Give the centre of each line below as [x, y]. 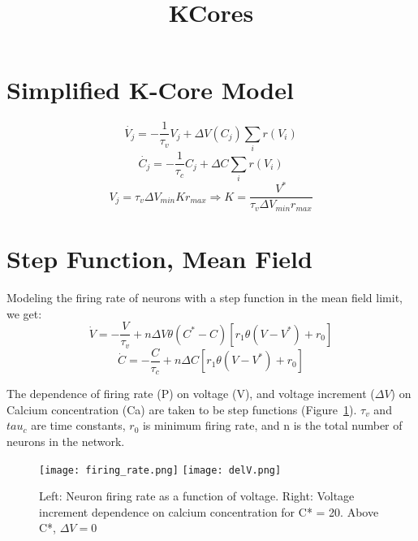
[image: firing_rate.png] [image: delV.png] [160, 470]
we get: [24, 313]
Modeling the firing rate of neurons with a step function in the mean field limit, [205, 298]
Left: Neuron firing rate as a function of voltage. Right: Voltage [197, 496]
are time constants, [78, 425]
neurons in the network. [66, 441]
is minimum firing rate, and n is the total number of [272, 425]
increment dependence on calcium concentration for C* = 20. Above [209, 511]
